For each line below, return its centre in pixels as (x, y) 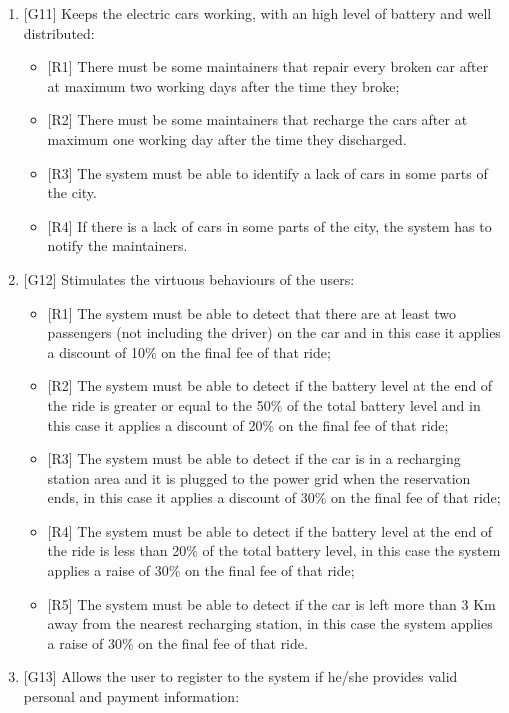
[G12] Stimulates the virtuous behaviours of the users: (189, 278)
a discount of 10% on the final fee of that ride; (189, 351)
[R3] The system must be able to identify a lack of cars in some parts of (267, 172)
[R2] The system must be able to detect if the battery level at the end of (270, 385)
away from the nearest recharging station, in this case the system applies (270, 623)
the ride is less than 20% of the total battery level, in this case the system (274, 550)
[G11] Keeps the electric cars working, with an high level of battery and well (257, 13)
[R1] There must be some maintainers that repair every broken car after (268, 66)
